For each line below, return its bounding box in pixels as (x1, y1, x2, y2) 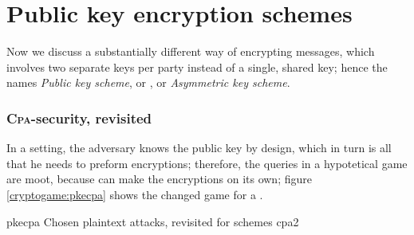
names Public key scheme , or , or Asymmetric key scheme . (6, 74, 290, 91)
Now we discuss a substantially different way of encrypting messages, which (6, 43, 375, 60)
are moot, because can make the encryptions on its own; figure (6, 170, 312, 187)
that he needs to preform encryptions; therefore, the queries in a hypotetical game (6, 155, 408, 171)
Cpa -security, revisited (6, 108, 152, 127)
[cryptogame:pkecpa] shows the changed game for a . (6, 186, 263, 202)
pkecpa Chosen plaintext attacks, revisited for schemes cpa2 (6, 213, 299, 229)
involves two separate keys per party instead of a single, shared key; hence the (6, 58, 388, 75)
